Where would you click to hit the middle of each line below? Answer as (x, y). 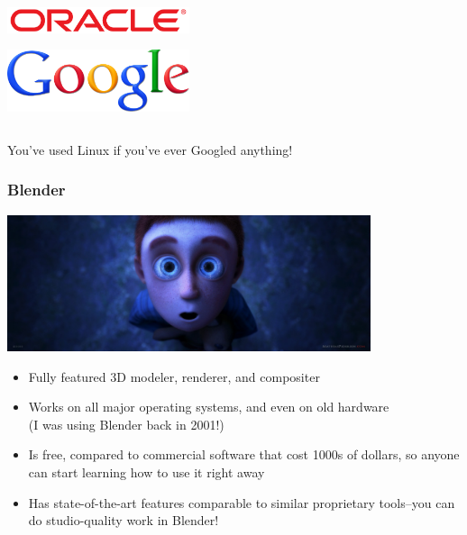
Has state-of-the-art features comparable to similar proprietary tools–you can (242, 502)
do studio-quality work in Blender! (124, 520)
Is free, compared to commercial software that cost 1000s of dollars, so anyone (244, 454)
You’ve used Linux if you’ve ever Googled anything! (150, 149)
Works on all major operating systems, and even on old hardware (209, 407)
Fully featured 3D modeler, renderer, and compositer (174, 376)
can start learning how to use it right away (147, 472)
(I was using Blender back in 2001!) (126, 424)
